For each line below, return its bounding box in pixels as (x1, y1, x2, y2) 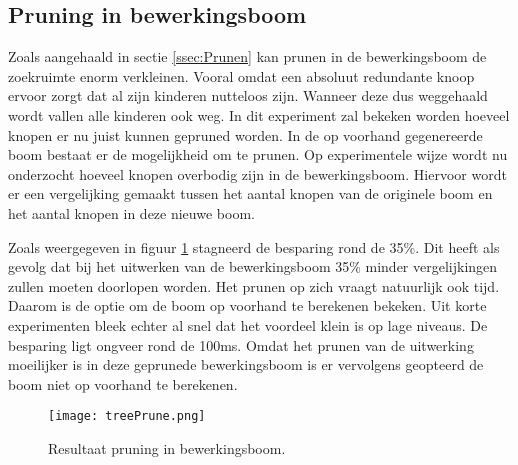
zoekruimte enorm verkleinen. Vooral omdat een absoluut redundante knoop (8, 65, 475, 86)
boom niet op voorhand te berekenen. (8, 373, 238, 394)
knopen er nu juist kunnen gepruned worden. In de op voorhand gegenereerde (8, 124, 483, 145)
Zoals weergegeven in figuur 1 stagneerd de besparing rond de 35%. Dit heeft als (8, 236, 500, 257)
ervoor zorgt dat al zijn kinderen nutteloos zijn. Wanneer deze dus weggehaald (8, 85, 488, 106)
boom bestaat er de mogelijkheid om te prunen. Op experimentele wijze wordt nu (8, 144, 508, 165)
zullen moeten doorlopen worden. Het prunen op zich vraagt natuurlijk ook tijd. (8, 275, 500, 296)
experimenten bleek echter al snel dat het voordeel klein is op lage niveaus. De (8, 314, 488, 335)
